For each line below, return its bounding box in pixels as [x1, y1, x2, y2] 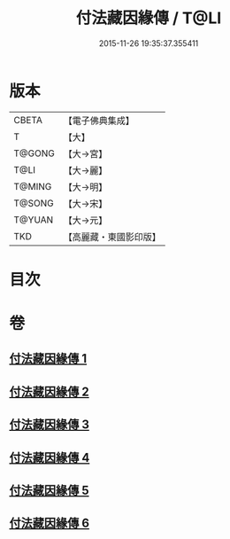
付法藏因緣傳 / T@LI [75, 8, 222, 28]
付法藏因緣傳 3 [9, 418, 90, 433]
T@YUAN [13, 214, 54, 226]
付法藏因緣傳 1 [9, 351, 88, 366]
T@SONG [13, 197, 55, 209]
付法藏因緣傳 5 [9, 483, 90, 498]
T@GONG [13, 147, 55, 160]
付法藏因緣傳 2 [9, 384, 90, 399]
